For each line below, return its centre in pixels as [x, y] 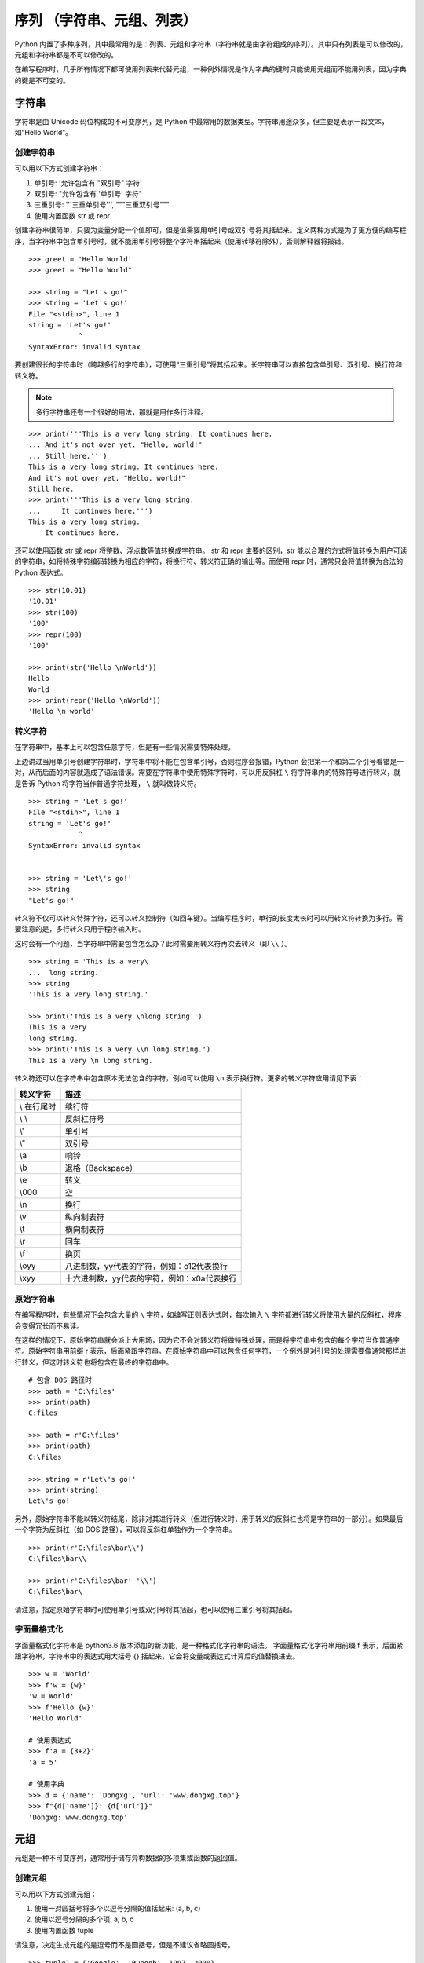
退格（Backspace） [101, 1168]
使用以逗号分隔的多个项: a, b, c [84, 1919]
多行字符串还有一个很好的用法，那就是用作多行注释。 [122, 411]
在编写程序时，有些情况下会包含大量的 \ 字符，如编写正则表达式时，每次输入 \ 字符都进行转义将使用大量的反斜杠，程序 [208, 1314]
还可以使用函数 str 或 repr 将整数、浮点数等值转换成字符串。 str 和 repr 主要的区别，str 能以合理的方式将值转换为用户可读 [211, 550]
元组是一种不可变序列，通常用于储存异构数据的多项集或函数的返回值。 [128, 1858]
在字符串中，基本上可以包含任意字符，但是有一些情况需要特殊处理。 [124, 747]
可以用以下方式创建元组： [56, 1894]
